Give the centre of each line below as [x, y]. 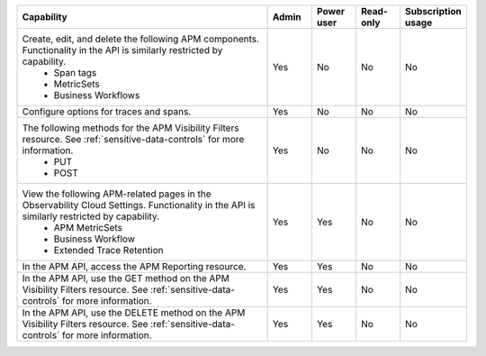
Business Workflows [97, 95]
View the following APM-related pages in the [117, 194]
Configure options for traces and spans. [107, 111]
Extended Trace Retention [108, 250]
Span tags [75, 73]
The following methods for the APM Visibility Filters [130, 128]
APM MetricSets [88, 228]
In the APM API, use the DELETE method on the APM [134, 313]
